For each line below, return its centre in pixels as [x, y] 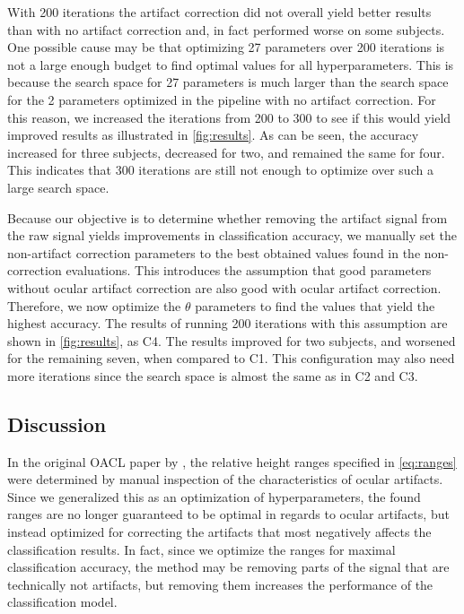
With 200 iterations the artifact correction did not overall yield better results [219, 12]
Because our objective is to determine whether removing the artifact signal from [228, 217]
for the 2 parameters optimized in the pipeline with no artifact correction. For [222, 99]
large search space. [58, 187]
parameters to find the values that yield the [315, 305]
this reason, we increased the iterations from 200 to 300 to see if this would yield [229, 117]
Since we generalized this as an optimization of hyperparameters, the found [214, 496]
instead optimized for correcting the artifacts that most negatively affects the [219, 532]
